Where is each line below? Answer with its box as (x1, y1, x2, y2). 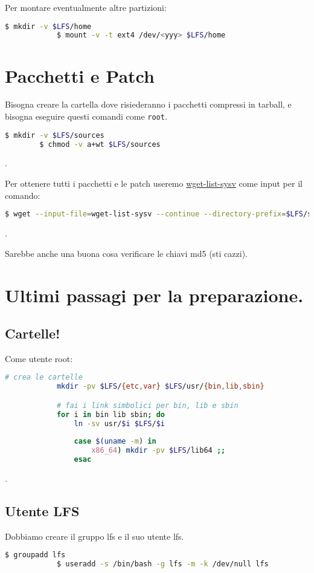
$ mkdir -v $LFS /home (5, 22, 92, 31)
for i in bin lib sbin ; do (56, 410, 165, 419)
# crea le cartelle (5, 373, 83, 382)
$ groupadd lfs (5, 551, 66, 560)
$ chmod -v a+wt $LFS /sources (39, 140, 161, 149)
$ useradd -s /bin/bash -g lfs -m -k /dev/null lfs (56, 560, 269, 569)
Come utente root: (5, 352, 73, 364)
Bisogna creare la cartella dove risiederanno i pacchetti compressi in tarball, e (5, 98, 292, 111)
